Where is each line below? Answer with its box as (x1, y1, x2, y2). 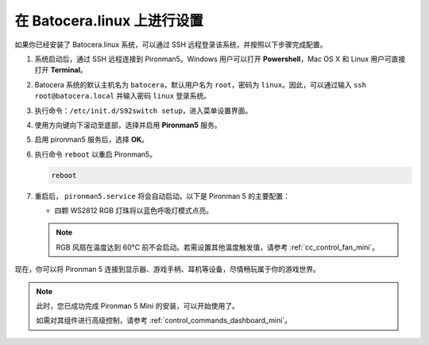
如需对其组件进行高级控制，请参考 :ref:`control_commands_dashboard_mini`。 (36, 316, 292, 325)
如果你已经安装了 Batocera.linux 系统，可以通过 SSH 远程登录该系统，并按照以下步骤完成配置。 (14, 40, 327, 49)
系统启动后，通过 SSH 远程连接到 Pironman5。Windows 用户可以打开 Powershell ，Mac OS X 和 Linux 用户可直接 (34, 54, 406, 64)
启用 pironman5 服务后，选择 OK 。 (34, 135, 149, 145)
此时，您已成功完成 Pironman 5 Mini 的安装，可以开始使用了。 (36, 300, 240, 310)
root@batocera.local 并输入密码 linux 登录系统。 (34, 91, 211, 101)
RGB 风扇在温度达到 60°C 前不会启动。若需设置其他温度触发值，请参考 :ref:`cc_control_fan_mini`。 (56, 242, 380, 252)
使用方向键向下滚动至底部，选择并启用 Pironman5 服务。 (34, 120, 222, 130)
